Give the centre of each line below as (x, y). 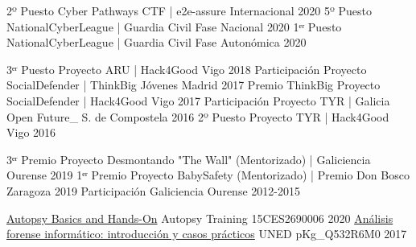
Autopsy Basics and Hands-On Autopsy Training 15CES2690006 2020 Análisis (200, 218)
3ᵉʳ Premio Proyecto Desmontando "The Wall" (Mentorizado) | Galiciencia (189, 159)
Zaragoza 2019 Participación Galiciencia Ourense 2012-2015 (153, 190)
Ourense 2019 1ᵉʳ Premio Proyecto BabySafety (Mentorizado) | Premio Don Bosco (208, 175)
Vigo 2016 (31, 132)
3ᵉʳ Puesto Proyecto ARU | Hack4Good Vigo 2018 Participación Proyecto (187, 69)
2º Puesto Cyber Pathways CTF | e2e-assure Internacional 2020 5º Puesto (189, 10)
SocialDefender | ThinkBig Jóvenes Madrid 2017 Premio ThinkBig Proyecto (194, 85)
